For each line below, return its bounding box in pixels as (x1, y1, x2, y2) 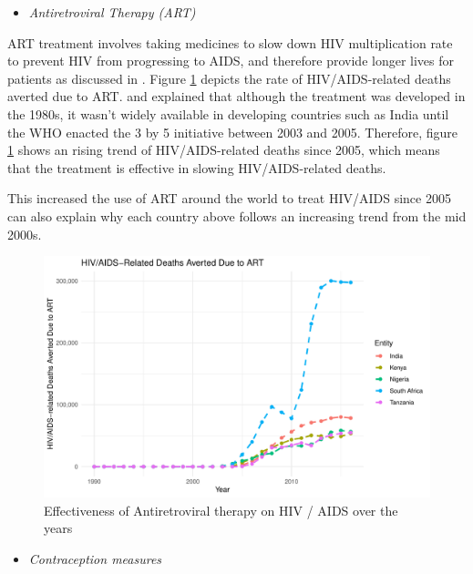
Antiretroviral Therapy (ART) (28, 3, 196, 21)
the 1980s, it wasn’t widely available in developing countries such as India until (7, 104, 449, 123)
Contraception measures (28, 548, 162, 568)
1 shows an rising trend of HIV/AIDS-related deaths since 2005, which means (7, 140, 440, 159)
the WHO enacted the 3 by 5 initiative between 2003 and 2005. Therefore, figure (7, 122, 458, 141)
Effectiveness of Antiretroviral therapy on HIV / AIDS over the (44, 500, 398, 519)
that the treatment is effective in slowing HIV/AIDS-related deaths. (7, 158, 386, 177)
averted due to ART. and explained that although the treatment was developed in (7, 87, 466, 106)
